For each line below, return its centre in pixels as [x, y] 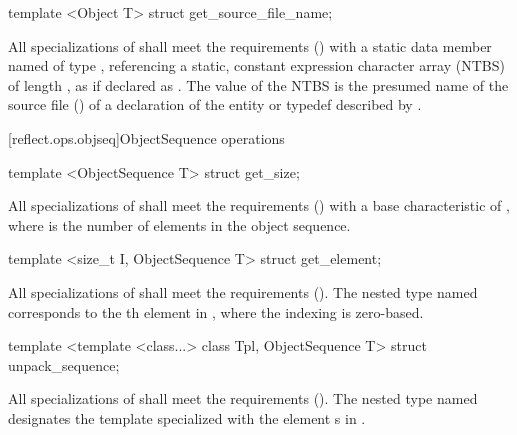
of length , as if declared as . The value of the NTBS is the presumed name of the [258, 84]
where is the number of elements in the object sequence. [179, 224]
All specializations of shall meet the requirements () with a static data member [250, 45]
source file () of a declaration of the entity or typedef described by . [215, 104]
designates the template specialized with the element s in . [187, 417]
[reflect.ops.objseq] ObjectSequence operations [146, 137]
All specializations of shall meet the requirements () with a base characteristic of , [259, 205]
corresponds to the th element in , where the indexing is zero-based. [216, 311]
